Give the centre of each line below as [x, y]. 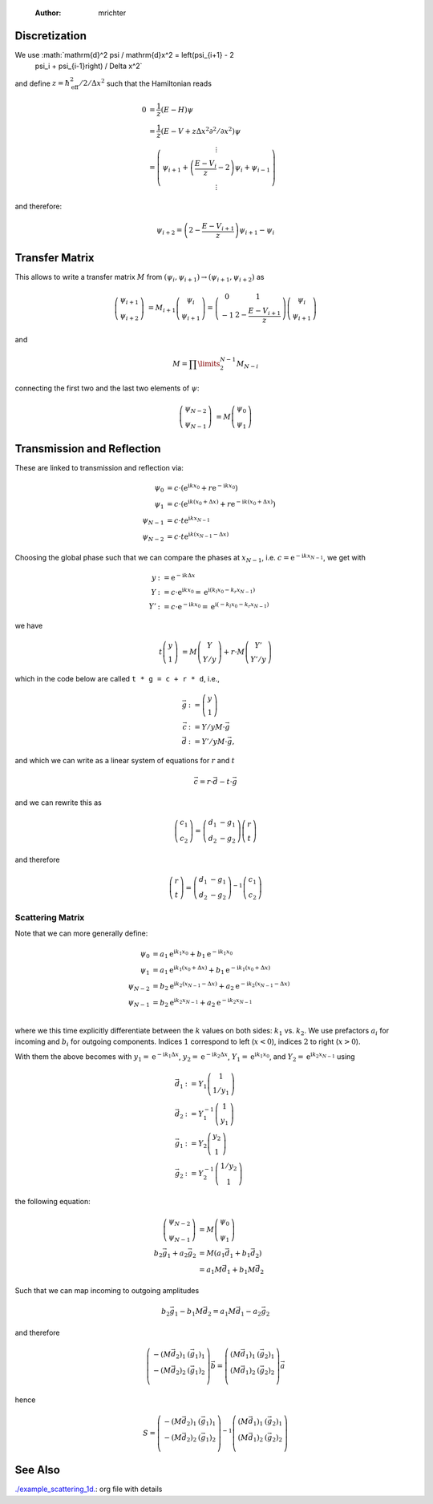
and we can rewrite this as [58, 803]
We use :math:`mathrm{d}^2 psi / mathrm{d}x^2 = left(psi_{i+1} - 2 [124, 55]
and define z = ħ [42, 83]
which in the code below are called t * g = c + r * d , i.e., [117, 679]
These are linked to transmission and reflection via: [99, 467]
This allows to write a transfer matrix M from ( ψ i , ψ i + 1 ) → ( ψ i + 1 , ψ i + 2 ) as [140, 278]
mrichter [112, 13]
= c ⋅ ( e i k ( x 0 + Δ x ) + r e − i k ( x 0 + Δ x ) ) [221, 503]
